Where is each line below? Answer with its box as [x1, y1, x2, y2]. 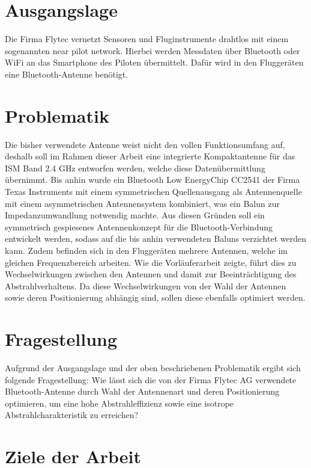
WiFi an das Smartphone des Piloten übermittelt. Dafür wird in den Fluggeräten [5, 56, 304, 69]
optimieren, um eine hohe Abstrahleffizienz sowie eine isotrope [5, 396, 234, 409]
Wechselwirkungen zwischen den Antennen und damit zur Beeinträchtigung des [5, 268, 297, 280]
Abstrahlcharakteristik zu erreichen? [5, 408, 139, 421]
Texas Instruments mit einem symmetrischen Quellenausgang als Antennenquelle [5, 185, 302, 197]
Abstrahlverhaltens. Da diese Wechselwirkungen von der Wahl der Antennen [5, 279, 286, 292]
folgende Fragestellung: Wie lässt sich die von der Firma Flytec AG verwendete [5, 373, 297, 386]
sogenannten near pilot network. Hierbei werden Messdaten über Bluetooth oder [5, 44, 300, 57]
